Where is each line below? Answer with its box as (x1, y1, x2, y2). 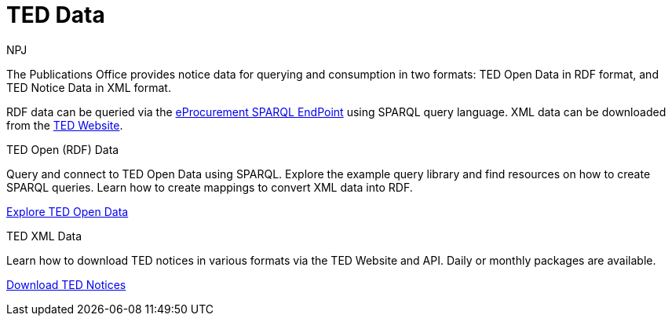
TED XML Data (6, 229, 82, 243)
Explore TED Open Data (6, 204, 129, 218)
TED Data (6, 2, 105, 28)
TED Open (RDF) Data (6, 142, 119, 156)
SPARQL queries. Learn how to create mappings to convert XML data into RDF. (6, 180, 413, 194)
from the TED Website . (6, 118, 123, 132)
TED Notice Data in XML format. (6, 80, 171, 94)
